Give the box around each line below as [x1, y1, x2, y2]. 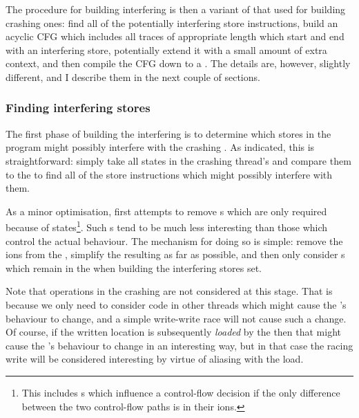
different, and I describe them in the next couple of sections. [6, 69, 260, 84]
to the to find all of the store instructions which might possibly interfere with [6, 167, 333, 181]
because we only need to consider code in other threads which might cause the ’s [6, 297, 347, 311]
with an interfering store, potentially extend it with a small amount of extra [6, 42, 327, 57]
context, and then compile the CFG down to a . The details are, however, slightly [6, 56, 351, 71]
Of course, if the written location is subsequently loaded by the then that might [6, 325, 342, 339]
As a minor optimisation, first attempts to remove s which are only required [6, 203, 327, 218]
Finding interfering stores [6, 99, 151, 116]
